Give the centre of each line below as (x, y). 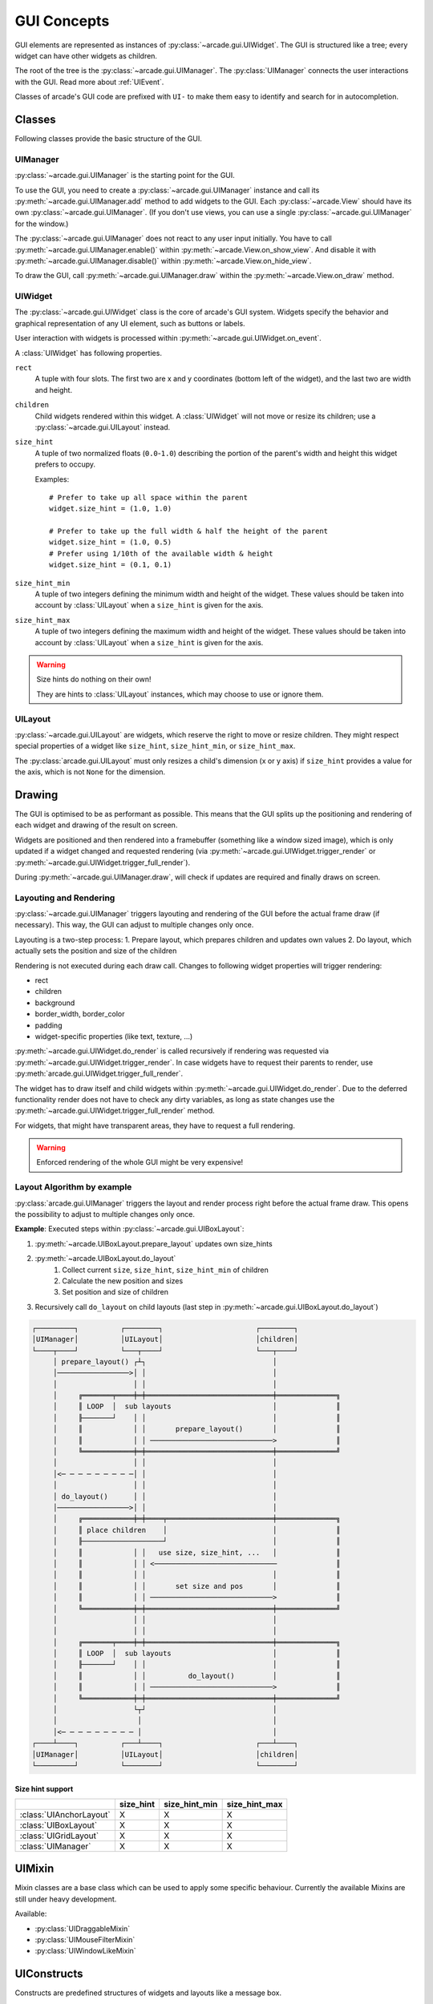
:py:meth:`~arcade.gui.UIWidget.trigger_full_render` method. (115, 1111)
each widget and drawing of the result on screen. (96, 825)
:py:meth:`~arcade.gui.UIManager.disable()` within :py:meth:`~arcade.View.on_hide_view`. (163, 261)
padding (49, 1025)
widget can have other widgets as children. (86, 55)
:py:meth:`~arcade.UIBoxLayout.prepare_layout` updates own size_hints (154, 1243)
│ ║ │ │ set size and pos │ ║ (196, 1586)
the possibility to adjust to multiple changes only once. (105, 1214)
